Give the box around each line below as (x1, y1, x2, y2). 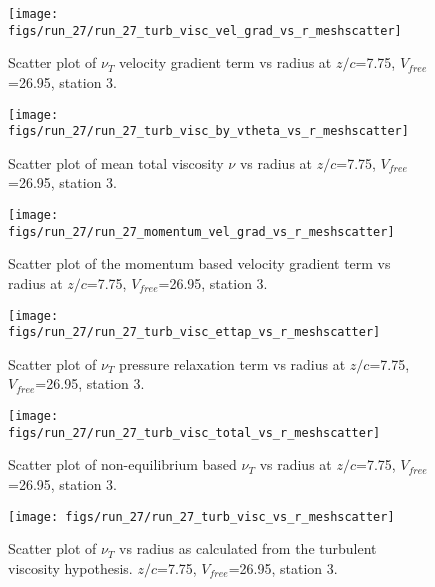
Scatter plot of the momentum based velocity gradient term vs (8, 253, 391, 274)
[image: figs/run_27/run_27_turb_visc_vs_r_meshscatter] (8, 509, 395, 524)
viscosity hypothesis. (8, 557, 133, 578)
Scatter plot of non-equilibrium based (8, 454, 237, 475)
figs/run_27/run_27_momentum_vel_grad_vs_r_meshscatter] (8, 224, 395, 239)
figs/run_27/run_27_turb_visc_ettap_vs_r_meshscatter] (8, 325, 381, 340)
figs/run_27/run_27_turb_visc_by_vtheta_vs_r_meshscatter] (8, 124, 409, 139)
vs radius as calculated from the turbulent (119, 538, 377, 559)
